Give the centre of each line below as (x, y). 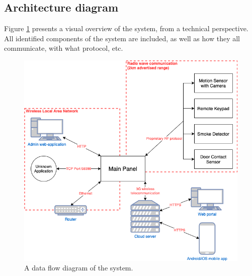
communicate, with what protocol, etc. (64, 48)
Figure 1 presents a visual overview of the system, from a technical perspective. (126, 28)
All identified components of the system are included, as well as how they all (122, 38)
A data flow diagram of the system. (79, 268)
